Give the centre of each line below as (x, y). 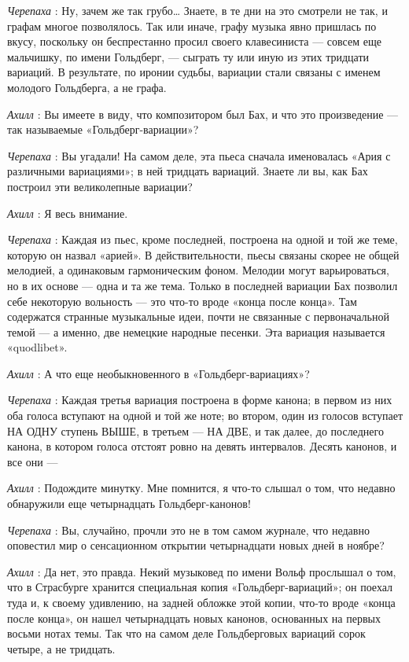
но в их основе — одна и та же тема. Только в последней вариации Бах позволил (203, 285)
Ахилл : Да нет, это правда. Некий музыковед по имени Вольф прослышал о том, (202, 571)
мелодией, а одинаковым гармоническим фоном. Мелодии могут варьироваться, (198, 270)
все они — (33, 461)
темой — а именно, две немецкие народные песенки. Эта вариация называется (196, 331)
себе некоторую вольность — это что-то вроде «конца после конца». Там (182, 301)
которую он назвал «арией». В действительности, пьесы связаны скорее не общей (203, 254)
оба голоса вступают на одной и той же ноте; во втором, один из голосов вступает (205, 416)
